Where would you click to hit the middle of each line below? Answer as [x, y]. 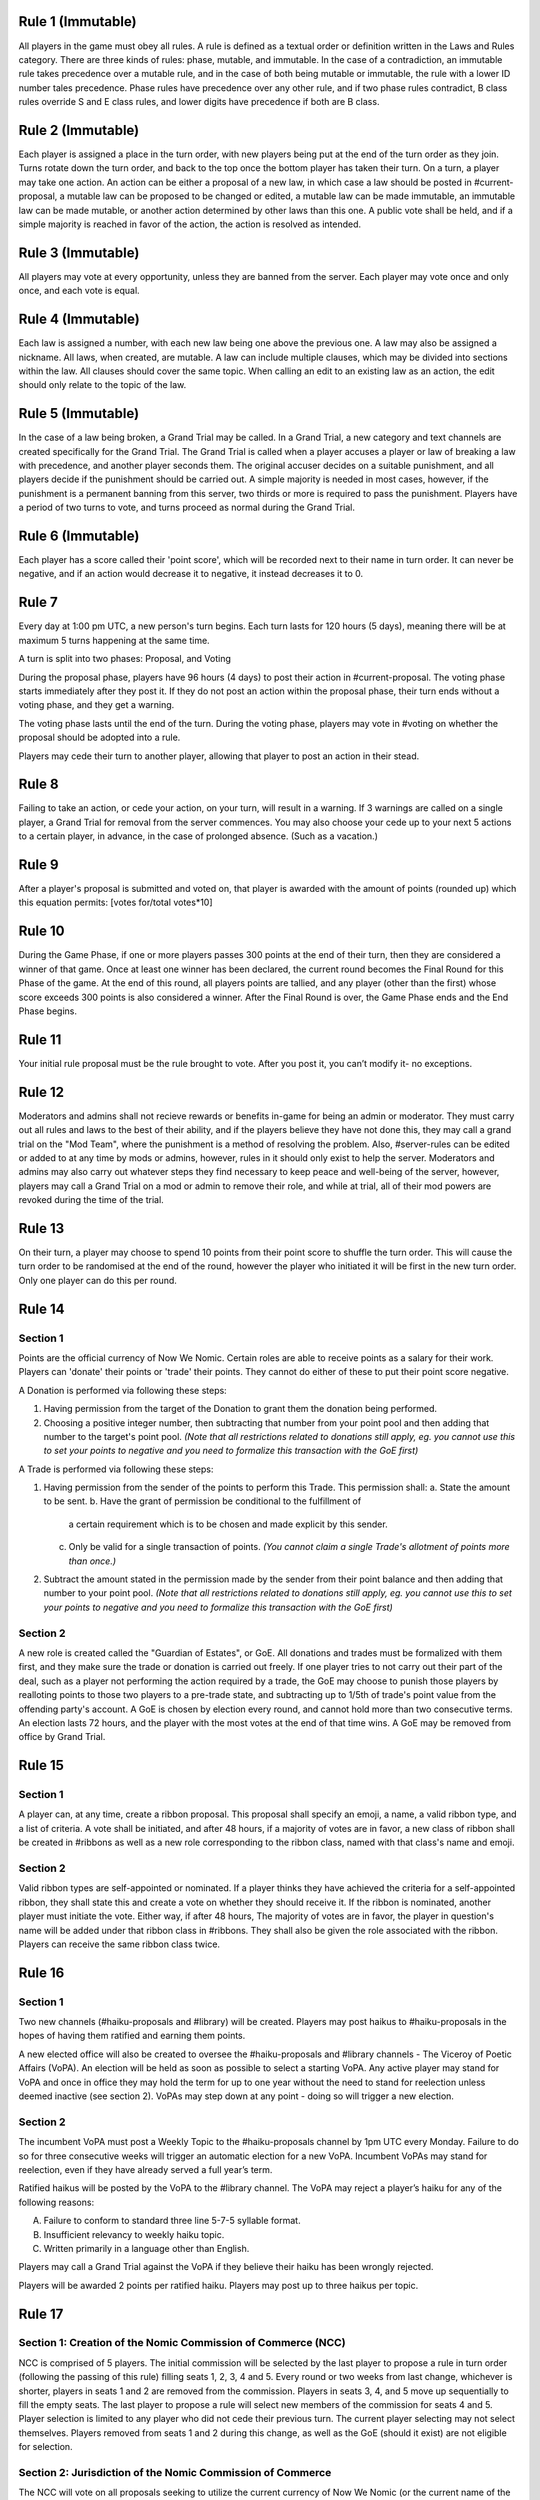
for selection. [46, 2447]
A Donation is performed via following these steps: [122, 1390]
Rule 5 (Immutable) [79, 413]
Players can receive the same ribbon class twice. [119, 1944]
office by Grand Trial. [62, 1737]
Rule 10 [41, 931]
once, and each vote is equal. [79, 291]
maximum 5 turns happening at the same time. [114, 640]
